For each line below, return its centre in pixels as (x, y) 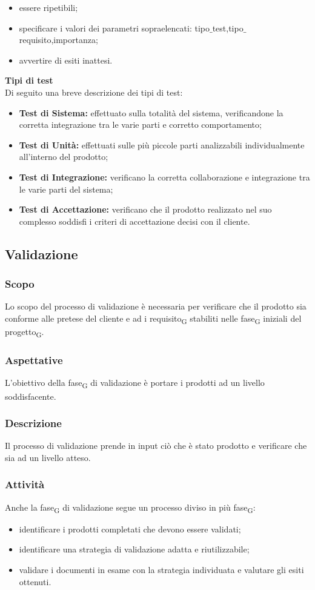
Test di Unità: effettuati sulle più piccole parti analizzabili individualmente (162, 144)
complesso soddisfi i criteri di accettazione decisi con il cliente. (134, 221)
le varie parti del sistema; (66, 189)
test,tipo (228, 28)
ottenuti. (35, 581)
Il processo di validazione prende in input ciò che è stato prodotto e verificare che (156, 446)
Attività (25, 484)
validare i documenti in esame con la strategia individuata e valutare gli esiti (161, 570)
